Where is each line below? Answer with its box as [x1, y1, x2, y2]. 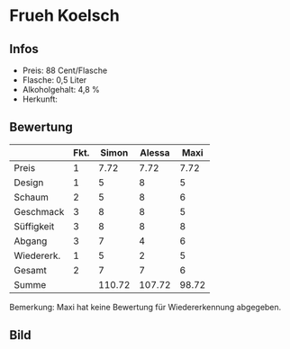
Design [14, 176, 44, 189]
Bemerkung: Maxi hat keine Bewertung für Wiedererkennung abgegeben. [9, 301, 282, 312]
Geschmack [14, 205, 65, 218]
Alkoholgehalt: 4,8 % [22, 85, 101, 94]
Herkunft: [22, 94, 59, 104]
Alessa [139, 146, 170, 158]
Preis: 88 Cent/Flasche [22, 65, 108, 76]
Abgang [14, 235, 48, 247]
